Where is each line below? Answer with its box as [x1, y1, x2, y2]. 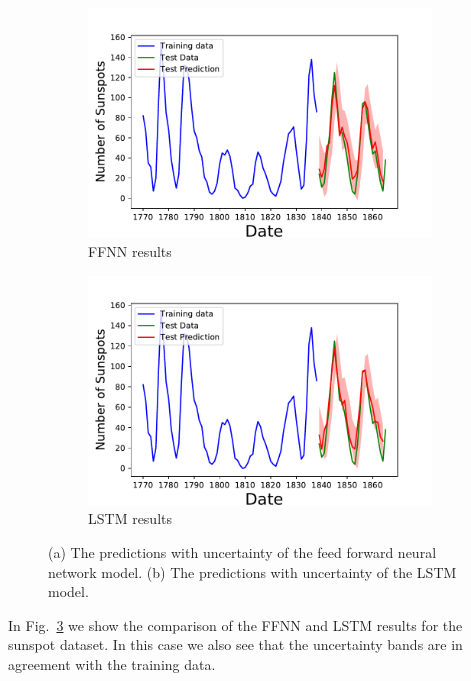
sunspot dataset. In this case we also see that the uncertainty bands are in [8, 634, 463, 655]
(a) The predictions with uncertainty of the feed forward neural [48, 542, 437, 563]
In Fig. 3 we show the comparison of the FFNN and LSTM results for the [8, 614, 463, 635]
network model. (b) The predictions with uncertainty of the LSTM [48, 561, 457, 582]
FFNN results [88, 240, 172, 261]
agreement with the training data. [8, 654, 216, 674]
